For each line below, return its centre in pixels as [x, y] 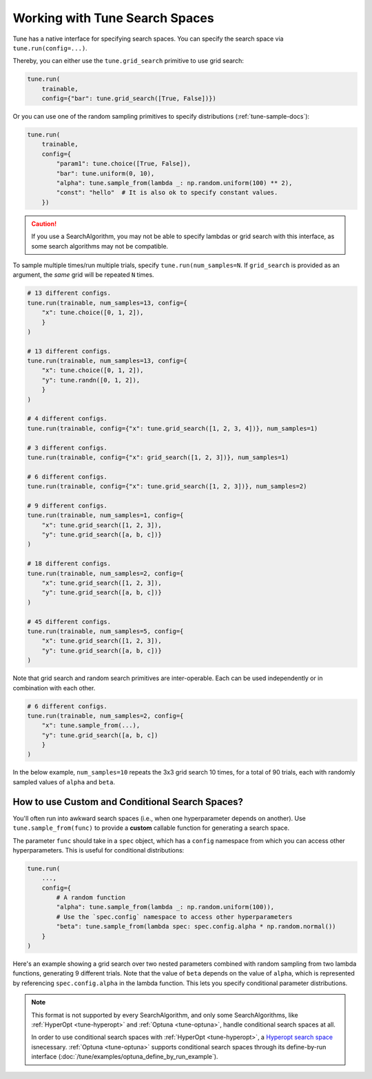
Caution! [44, 224]
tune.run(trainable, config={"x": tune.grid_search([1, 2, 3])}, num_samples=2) [167, 486]
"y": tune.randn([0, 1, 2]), [91, 380]
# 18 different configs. [69, 564]
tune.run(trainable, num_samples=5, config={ [105, 631]
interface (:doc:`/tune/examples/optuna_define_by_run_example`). [125, 1057]
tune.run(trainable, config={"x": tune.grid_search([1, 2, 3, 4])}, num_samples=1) [173, 428]
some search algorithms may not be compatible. [100, 246]
